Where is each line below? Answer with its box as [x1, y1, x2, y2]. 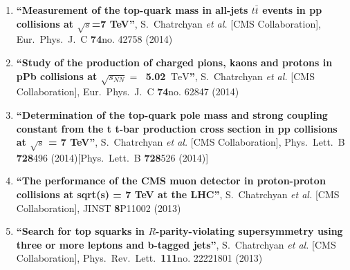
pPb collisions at [16, 68, 98, 83]
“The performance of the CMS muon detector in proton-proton [16, 173, 326, 188]
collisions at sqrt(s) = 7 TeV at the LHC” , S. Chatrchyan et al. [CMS [16, 187, 340, 202]
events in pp [262, 3, 322, 17]
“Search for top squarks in [16, 224, 145, 238]
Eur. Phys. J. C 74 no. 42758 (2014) [16, 32, 173, 46]
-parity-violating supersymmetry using [156, 224, 343, 238]
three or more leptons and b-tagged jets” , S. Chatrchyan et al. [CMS [16, 237, 336, 251]
